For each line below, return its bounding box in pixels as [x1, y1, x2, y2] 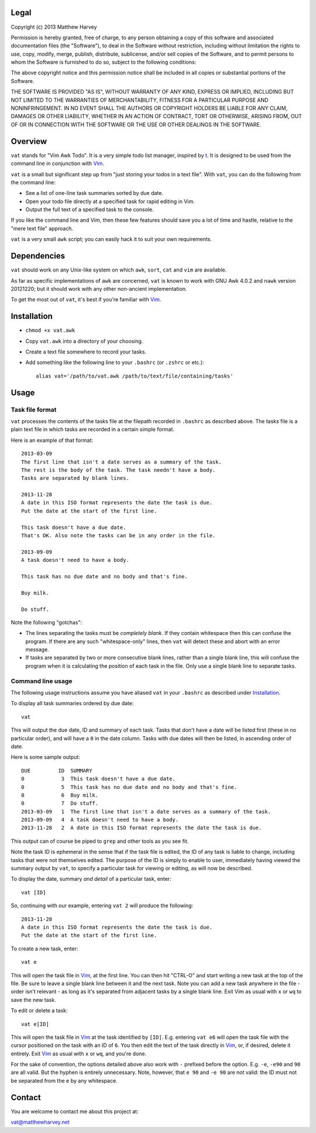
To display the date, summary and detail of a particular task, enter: [11, 875, 172, 883]
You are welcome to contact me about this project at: [11, 1108, 139, 1115]
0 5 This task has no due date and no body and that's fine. [21, 784, 238, 790]
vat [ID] [21, 889, 46, 895]
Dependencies [11, 251, 66, 261]
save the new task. [11, 996, 56, 1003]
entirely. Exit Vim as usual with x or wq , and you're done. [11, 1050, 146, 1057]
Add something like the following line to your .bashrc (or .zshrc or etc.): [25, 359, 204, 366]
